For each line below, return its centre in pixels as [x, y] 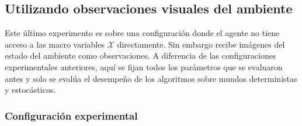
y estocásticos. [30, 90]
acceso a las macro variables [55, 44]
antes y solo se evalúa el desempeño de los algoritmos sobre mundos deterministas [151, 78]
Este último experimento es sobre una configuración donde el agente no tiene [142, 33]
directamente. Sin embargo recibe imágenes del [201, 44]
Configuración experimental [71, 115]
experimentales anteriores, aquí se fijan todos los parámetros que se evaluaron [144, 66]
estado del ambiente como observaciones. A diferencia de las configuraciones [140, 55]
